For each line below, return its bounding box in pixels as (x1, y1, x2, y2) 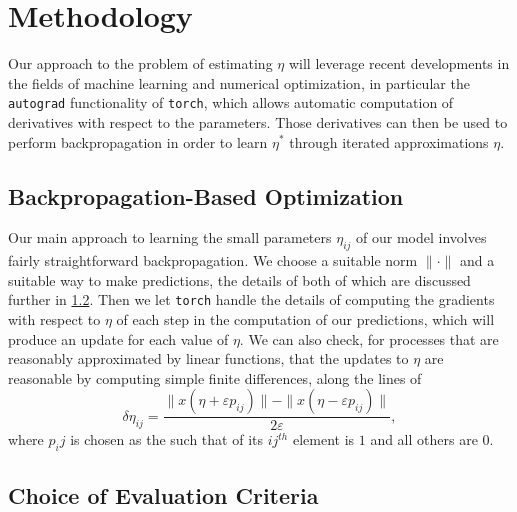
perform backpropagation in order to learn (8, 131, 268, 152)
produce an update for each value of (8, 328, 229, 349)
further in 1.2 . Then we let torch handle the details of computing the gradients (8, 289, 495, 310)
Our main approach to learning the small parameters (8, 227, 332, 248)
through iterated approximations (289, 131, 489, 152)
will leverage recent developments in (288, 53, 510, 74)
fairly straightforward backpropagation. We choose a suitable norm (8, 250, 418, 271)
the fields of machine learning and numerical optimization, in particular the (8, 72, 470, 93)
